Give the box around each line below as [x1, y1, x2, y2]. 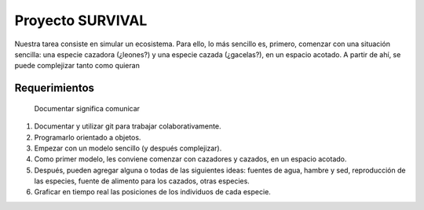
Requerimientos [14, 81, 94, 95]
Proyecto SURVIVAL [14, 12, 148, 29]
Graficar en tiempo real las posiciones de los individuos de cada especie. [34, 187, 271, 197]
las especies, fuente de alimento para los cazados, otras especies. [34, 176, 250, 186]
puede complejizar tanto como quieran [14, 61, 141, 71]
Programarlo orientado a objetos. [34, 132, 141, 142]
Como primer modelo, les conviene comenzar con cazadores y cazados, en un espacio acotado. [34, 154, 347, 164]
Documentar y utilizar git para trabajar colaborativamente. [34, 121, 221, 131]
